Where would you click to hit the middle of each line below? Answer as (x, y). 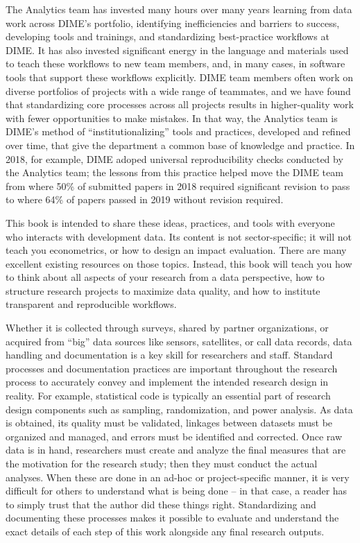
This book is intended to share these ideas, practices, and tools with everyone (170, 222)
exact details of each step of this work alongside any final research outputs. (165, 531)
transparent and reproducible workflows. (91, 304)
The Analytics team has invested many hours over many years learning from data (179, 9)
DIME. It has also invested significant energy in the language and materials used (177, 50)
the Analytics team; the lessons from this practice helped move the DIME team (174, 172)
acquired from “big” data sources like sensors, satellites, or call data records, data (179, 341)
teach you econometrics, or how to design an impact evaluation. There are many (176, 250)
